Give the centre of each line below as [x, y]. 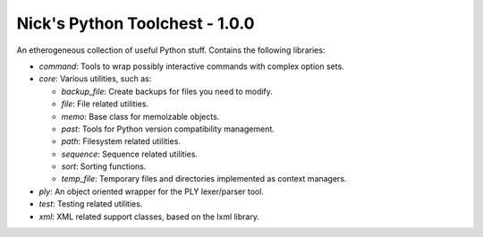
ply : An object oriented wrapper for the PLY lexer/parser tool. [151, 191]
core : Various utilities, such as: [95, 79]
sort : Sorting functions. [104, 166]
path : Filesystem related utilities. [121, 141]
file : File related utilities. [105, 104]
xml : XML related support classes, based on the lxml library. [149, 216]
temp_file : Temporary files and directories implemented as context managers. [204, 179]
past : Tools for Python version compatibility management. [168, 129]
